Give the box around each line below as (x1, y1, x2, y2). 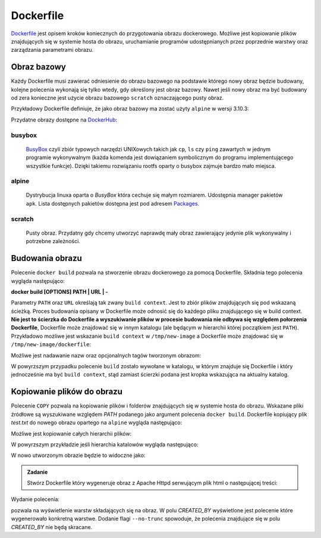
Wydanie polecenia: (11, 496, 59, 503)
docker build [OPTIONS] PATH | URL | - (11, 288, 108, 295)
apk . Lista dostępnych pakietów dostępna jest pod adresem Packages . (26, 200, 200, 207)
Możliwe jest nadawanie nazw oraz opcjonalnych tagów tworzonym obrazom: (11, 352, 202, 359)
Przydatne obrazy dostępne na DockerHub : (11, 116, 118, 123)
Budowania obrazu (11, 253, 83, 263)
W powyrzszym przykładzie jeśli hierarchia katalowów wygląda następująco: (11, 441, 199, 448)
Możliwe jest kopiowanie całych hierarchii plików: (11, 430, 132, 437)
